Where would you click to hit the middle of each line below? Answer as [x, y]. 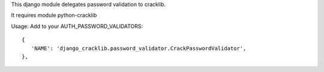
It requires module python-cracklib [54, 15]
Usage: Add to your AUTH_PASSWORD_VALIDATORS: [77, 26]
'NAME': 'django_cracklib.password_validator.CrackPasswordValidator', [139, 48]
